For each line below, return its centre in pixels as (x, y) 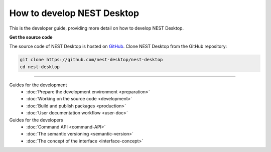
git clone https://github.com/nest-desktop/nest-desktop (91, 60)
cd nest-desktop (40, 67)
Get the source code (31, 37)
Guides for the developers (36, 120)
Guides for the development (38, 85)
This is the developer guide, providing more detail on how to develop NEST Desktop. (97, 28)
